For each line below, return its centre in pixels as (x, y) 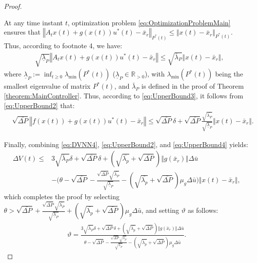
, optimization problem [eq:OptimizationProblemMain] (149, 22)
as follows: (203, 210)
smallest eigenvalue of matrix (47, 86)
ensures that (22, 32)
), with (155, 74)
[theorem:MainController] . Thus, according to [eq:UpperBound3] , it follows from (124, 96)
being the (229, 74)
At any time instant (34, 22)
